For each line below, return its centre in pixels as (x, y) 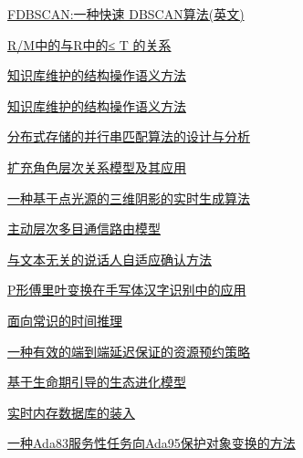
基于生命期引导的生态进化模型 (97, 382)
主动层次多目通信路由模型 (84, 229)
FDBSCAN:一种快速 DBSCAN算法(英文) (126, 14)
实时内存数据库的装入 (71, 412)
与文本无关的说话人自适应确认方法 (110, 259)
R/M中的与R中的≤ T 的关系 (89, 44)
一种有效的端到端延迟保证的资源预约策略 (129, 351)
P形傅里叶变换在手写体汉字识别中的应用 (127, 290)
